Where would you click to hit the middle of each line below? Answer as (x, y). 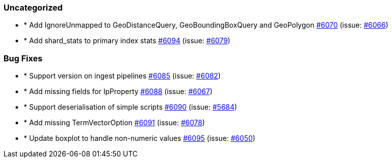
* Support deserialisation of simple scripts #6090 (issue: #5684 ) (130, 107)
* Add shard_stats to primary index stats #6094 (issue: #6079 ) (127, 41)
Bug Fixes (23, 58)
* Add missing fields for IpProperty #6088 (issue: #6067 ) (118, 92)
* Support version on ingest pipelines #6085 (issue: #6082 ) (122, 76)
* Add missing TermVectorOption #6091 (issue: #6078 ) (114, 123)
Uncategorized (33, 8)
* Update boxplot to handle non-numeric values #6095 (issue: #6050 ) (139, 138)
